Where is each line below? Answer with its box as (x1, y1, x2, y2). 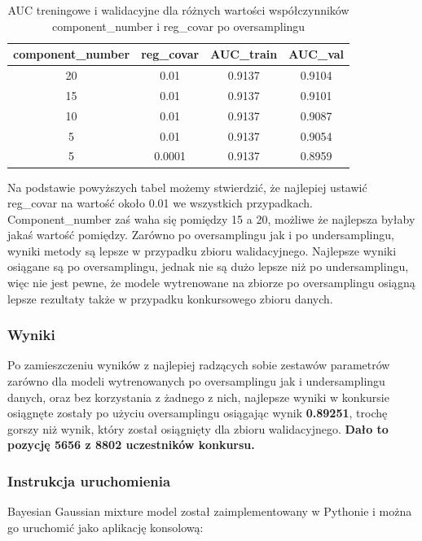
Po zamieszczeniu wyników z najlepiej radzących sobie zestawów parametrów (7, 356, 390, 373)
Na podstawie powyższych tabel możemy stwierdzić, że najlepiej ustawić (7, 178, 367, 195)
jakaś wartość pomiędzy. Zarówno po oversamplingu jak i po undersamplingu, (7, 226, 394, 243)
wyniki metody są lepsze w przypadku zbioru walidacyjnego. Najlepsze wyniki (7, 242, 397, 259)
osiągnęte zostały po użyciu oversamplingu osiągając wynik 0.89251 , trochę (7, 404, 388, 421)
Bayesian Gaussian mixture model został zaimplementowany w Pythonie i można (7, 503, 412, 520)
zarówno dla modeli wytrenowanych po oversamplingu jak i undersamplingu (7, 373, 385, 390)
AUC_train (210, 46, 278, 63)
